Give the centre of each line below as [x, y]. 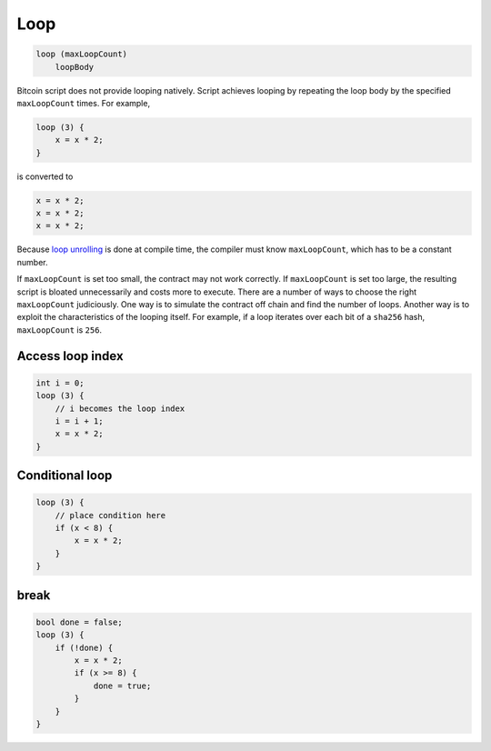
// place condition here [110, 515]
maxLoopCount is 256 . [60, 330]
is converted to [45, 176]
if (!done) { [84, 647]
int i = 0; [60, 383]
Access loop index [70, 356]
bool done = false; [79, 622]
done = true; [122, 686]
